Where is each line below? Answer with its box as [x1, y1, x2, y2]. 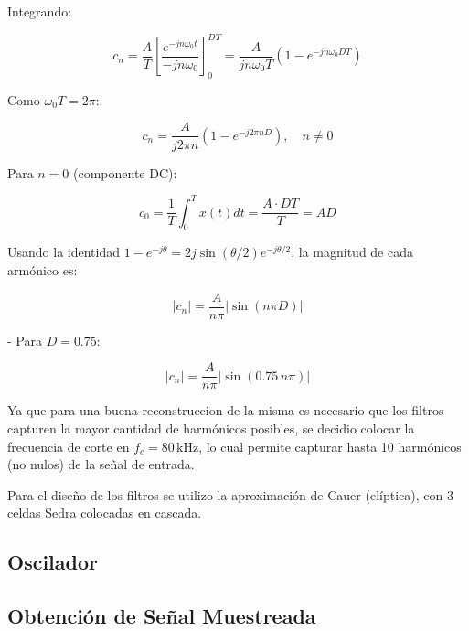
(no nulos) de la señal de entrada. [7, 455, 195, 474]
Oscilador [7, 548, 98, 576]
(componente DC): [73, 163, 177, 182]
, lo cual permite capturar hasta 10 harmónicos [198, 436, 462, 455]
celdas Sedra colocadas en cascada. [7, 503, 202, 522]
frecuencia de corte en [7, 436, 130, 455]
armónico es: [7, 261, 78, 280]
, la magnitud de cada [291, 242, 414, 262]
